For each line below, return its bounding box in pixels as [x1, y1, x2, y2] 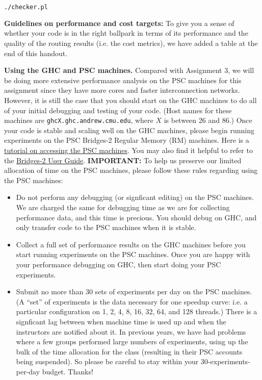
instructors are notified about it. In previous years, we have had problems [16, 326, 246, 337]
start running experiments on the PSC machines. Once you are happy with [16, 249, 250, 260]
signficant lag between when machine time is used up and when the [16, 316, 226, 326]
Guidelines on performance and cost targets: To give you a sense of [4, 17, 234, 28]
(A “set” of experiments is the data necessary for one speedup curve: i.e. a [16, 296, 248, 307]
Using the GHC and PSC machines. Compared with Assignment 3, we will [4, 65, 254, 75]
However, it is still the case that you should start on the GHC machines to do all [4, 95, 257, 106]
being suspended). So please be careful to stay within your [16, 356, 199, 367]
